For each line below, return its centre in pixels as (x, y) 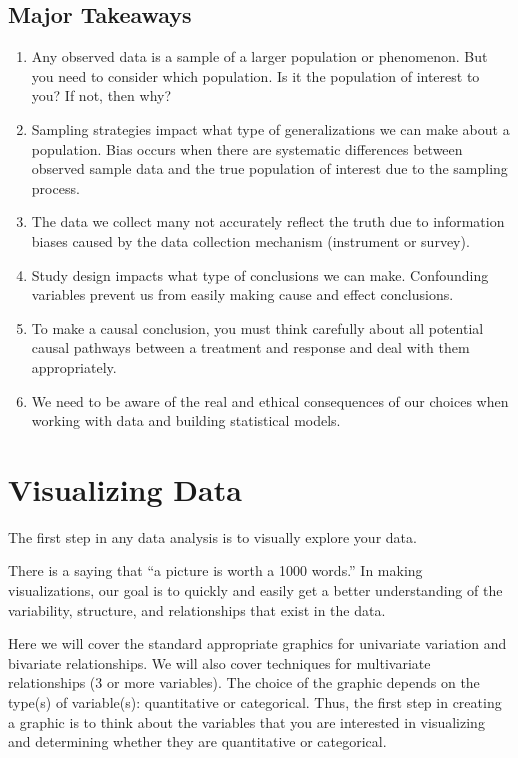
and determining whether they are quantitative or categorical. (197, 741)
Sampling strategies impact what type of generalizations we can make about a (270, 128)
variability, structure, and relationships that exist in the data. (197, 609)
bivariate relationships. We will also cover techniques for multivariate (219, 662)
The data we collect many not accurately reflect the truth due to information (268, 221)
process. (55, 187)
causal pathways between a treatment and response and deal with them (250, 347)
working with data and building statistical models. (186, 420)
